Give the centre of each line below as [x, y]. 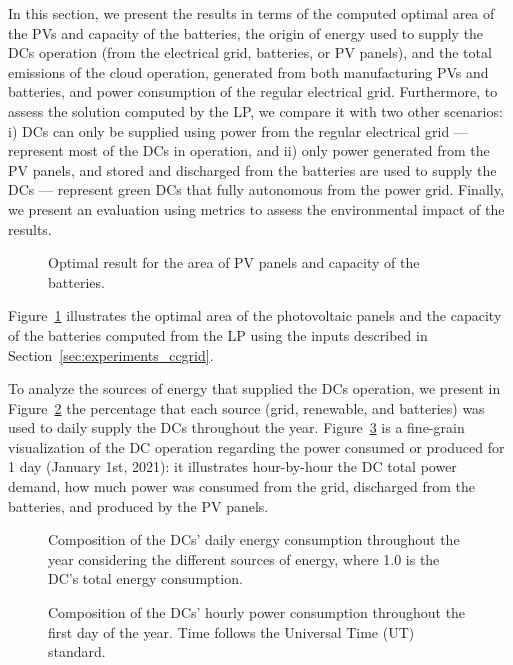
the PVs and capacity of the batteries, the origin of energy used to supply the [246, 32]
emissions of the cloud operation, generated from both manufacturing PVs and [248, 71]
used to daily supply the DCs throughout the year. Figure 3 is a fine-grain [236, 427]
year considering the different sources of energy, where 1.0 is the [244, 558]
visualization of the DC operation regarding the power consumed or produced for [256, 446]
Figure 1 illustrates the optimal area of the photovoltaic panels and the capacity [255, 315]
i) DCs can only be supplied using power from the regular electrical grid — [238, 130]
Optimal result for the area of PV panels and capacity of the [234, 262]
